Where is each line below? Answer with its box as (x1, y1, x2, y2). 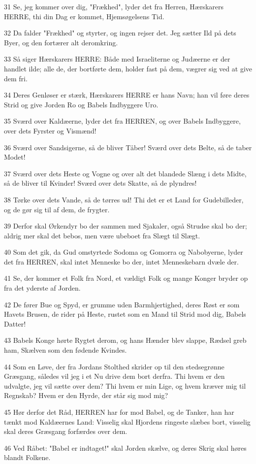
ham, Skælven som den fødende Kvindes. (4, 345, 127, 355)
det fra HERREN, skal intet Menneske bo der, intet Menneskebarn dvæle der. (4, 256, 239, 266)
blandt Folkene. (4, 452, 51, 463)
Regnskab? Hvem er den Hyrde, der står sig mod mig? (4, 390, 168, 400)
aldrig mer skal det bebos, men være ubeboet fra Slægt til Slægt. (4, 230, 200, 240)
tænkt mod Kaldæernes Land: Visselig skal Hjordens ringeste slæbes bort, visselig (4, 416, 251, 427)
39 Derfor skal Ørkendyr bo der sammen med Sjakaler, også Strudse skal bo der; (4, 221, 247, 231)
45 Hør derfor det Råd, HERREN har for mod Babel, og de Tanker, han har (4, 407, 234, 417)
